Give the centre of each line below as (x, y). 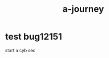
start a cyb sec (20, 50)
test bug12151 (34, 37)
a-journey (83, 9)
